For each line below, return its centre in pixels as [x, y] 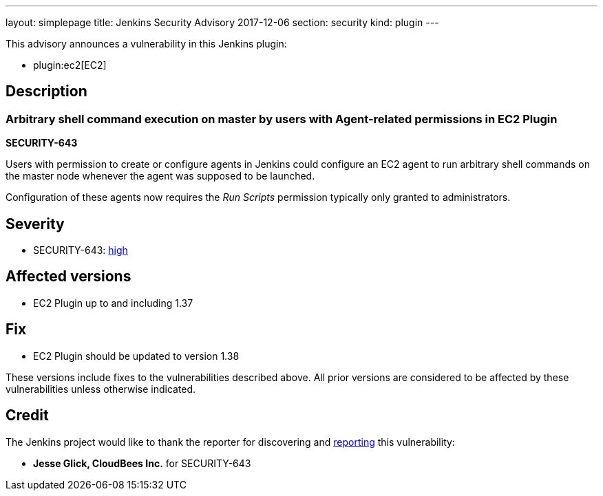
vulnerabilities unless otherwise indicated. [101, 389]
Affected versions [68, 277]
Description [46, 91]
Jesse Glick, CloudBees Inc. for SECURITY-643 [142, 463]
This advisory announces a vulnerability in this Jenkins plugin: [146, 44]
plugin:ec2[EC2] [70, 65]
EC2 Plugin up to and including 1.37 [113, 303]
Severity [35, 224]
